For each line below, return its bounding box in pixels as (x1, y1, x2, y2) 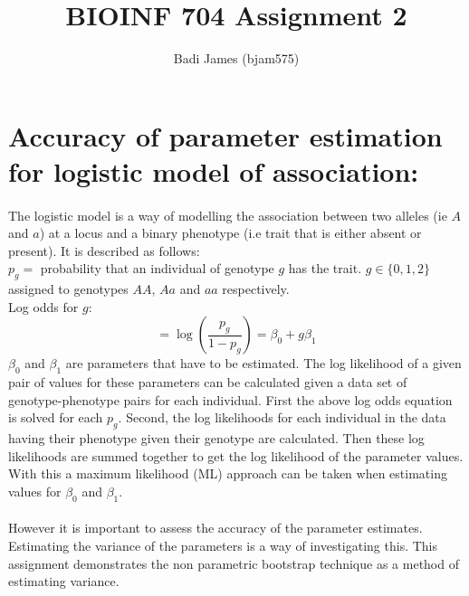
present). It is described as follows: (8, 241, 200, 260)
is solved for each (8, 408, 103, 427)
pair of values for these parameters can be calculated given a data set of (8, 373, 407, 392)
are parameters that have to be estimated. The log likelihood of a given (65, 354, 462, 373)
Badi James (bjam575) (173, 49, 300, 68)
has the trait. (288, 259, 362, 278)
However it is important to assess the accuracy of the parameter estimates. (8, 518, 423, 537)
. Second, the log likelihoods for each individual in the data (118, 408, 446, 427)
